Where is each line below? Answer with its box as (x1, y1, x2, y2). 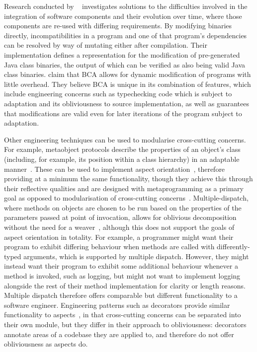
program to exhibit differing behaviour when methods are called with (4, 241, 215, 252)
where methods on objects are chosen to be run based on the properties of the (4, 202, 242, 212)
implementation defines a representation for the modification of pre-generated (4, 49, 240, 60)
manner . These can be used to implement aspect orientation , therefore (4, 163, 225, 174)
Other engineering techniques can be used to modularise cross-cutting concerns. (4, 134, 246, 144)
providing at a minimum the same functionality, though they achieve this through (4, 173, 253, 184)
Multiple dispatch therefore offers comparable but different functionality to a (4, 290, 238, 300)
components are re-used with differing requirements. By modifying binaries (4, 20, 232, 31)
